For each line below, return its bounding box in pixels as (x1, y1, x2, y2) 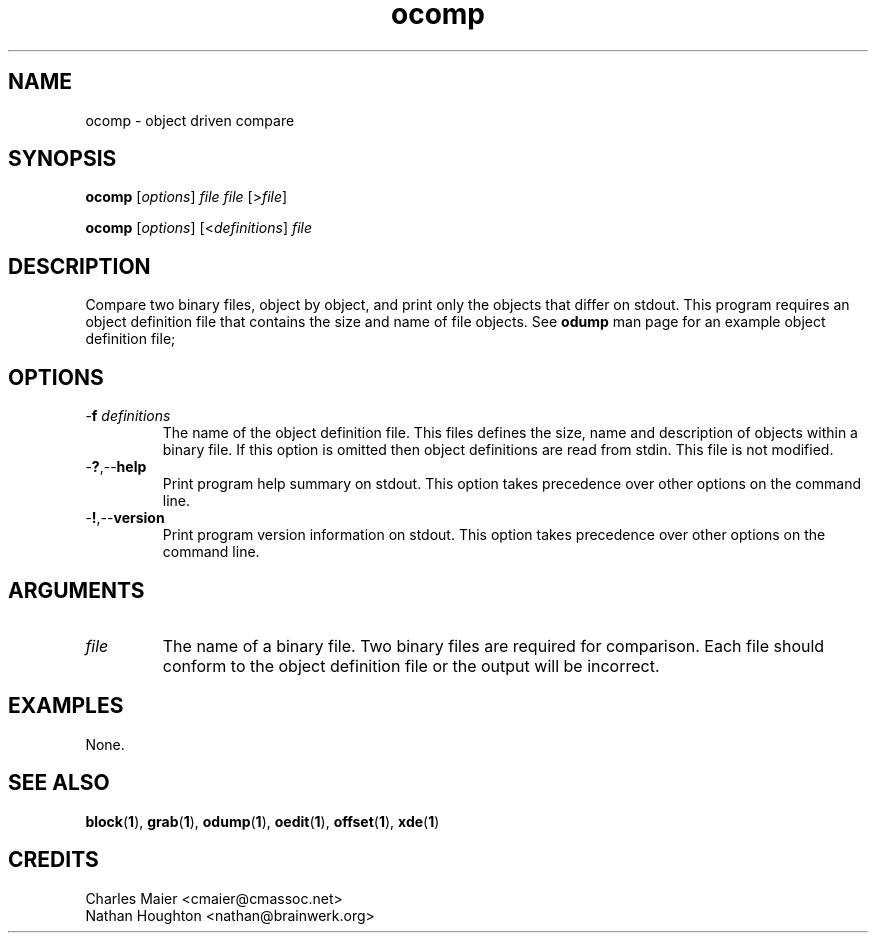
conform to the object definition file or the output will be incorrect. (162, 655, 660, 676)
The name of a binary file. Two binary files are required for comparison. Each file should (162, 635, 825, 656)
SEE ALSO (8, 770, 110, 796)
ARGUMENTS (8, 577, 145, 603)
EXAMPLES (8, 693, 124, 719)
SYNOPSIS (8, 146, 117, 172)
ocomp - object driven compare (85, 111, 295, 129)
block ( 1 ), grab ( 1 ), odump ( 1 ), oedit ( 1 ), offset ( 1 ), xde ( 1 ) (85, 812, 440, 830)
